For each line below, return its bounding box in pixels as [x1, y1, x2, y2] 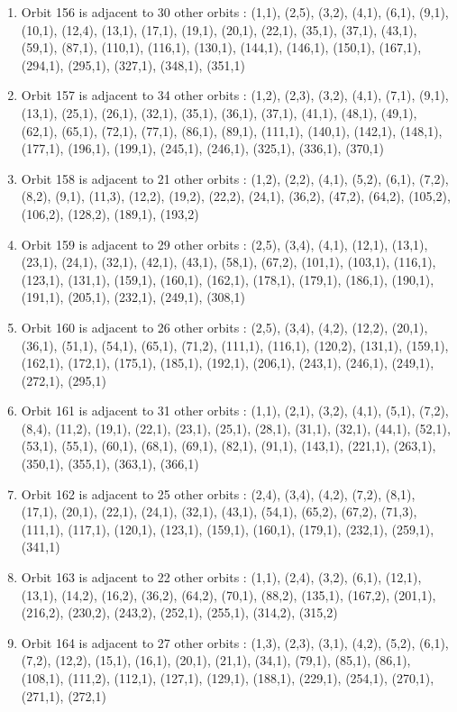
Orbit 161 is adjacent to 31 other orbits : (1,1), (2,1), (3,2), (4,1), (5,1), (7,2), [21, 401, 449, 420]
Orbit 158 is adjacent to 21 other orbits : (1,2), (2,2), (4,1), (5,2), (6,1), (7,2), [21, 169, 449, 187]
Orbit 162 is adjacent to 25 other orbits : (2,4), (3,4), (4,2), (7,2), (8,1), [21, 484, 416, 503]
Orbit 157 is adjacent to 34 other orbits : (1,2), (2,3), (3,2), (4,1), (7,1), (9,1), [21, 86, 449, 105]
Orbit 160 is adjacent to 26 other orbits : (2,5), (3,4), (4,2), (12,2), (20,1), [21, 317, 428, 336]
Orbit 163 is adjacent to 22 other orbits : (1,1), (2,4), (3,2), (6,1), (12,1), [21, 568, 422, 587]
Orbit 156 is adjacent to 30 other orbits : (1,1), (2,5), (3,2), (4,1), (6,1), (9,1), [21, 3, 449, 21]
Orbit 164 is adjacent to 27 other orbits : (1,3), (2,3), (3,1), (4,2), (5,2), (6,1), [21, 633, 449, 652]
